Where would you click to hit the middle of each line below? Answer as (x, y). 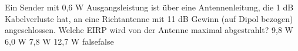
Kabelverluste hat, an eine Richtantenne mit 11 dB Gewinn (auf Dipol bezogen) (149, 18)
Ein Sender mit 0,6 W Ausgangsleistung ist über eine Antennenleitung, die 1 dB (149, 7)
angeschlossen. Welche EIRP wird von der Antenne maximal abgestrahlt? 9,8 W (149, 30)
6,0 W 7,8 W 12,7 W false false (59, 41)
